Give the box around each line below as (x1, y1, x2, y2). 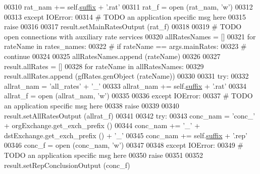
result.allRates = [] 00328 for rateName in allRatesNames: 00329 (4, 61, 204, 71)
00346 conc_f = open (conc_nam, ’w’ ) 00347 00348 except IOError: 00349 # (4, 140, 244, 150)
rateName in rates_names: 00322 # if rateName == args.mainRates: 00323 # (4, 41, 247, 51)
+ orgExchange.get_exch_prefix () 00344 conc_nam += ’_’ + (4, 120, 200, 131)
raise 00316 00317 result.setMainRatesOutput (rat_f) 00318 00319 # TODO (4, 21, 242, 32)
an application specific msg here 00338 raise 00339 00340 (4, 100, 179, 110)
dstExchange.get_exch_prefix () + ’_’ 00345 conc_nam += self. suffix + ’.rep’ (4, 130, 247, 140)
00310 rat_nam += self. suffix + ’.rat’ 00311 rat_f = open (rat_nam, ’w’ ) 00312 (4, 2, 253, 12)
